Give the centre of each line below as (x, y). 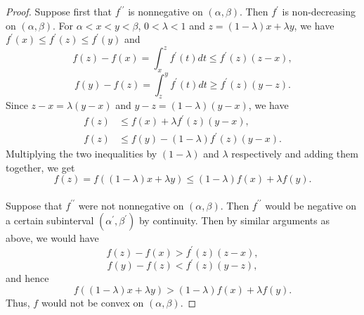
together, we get (40, 167)
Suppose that (34, 205)
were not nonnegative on (131, 205)
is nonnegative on (165, 11)
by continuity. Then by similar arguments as (234, 220)
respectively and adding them (295, 154)
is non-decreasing (319, 11)
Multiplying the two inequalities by (82, 154)
